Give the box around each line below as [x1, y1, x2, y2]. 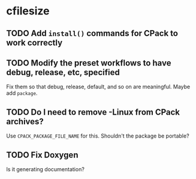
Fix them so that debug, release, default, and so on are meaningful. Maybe [6, 83, 191, 91]
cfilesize [6, 4, 50, 18]
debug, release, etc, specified [6, 67, 120, 77]
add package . [6, 89, 38, 97]
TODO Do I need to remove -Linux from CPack [6, 107, 180, 117]
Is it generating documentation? [6, 166, 85, 173]
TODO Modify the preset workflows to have [6, 58, 171, 68]
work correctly [6, 37, 63, 47]
